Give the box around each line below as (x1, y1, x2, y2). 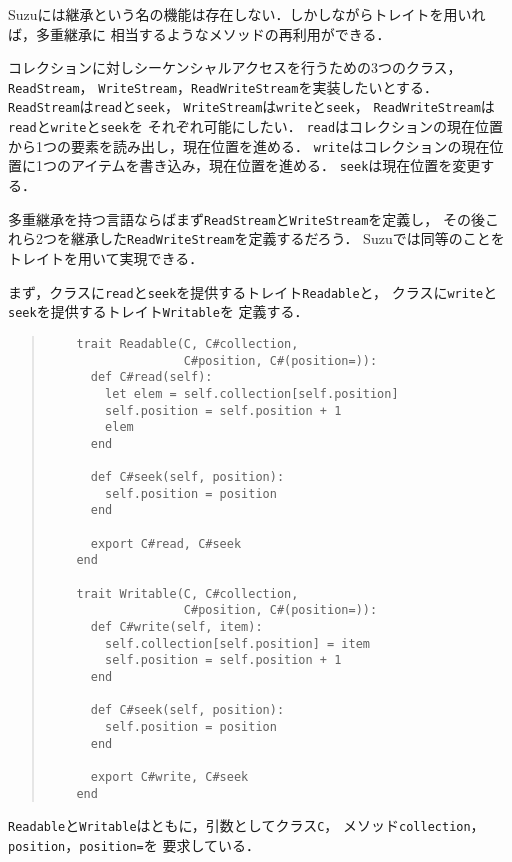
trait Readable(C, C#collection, (76, 336, 299, 351)
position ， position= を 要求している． (8, 834, 260, 855)
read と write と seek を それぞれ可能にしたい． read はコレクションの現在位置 (8, 116, 504, 137)
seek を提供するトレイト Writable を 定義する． (8, 301, 309, 322)
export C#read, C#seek (90, 536, 242, 551)
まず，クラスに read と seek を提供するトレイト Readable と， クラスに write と (8, 281, 498, 302)
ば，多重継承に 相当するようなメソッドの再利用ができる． (8, 23, 391, 44)
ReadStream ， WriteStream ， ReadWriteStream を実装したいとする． (8, 76, 438, 97)
